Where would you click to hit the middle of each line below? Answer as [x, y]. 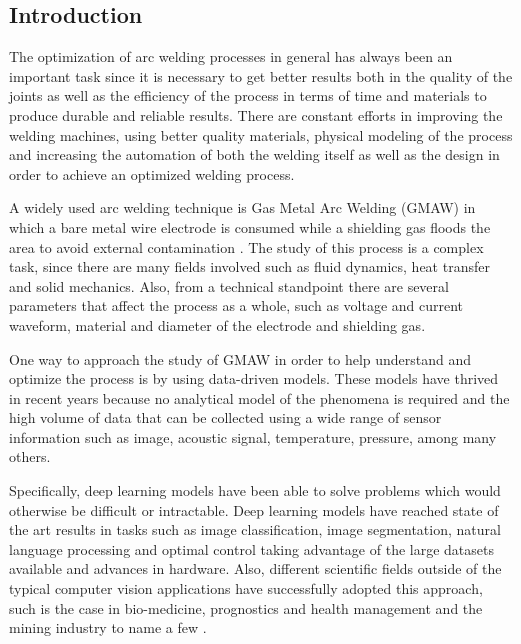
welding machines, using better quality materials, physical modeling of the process [261, 134]
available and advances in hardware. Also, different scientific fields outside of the [255, 568]
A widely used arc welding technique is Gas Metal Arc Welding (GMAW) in [242, 207]
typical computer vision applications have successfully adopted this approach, [246, 588]
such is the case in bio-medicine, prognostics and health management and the [246, 607]
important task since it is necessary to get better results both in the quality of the [261, 75]
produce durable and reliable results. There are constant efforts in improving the [256, 114]
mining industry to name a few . [108, 627]
